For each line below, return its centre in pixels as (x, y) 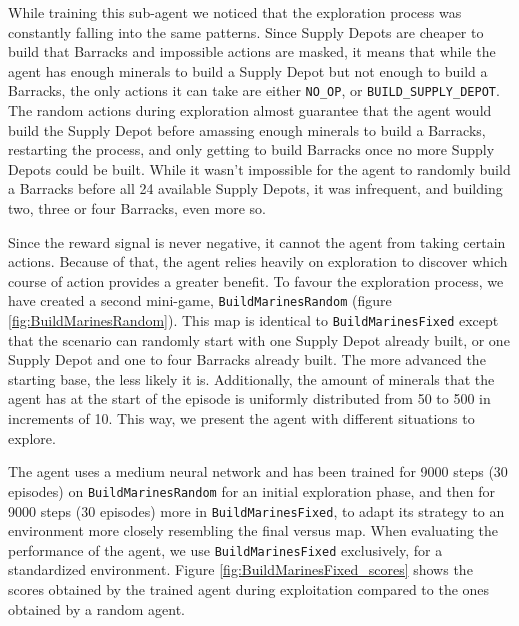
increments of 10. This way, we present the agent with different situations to (241, 418)
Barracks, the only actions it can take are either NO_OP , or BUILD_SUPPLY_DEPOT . (254, 90)
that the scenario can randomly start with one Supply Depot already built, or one (259, 339)
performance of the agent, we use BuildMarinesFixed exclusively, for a (225, 549)
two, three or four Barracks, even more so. (137, 208)
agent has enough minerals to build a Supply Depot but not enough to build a (248, 70)
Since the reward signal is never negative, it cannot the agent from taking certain (257, 241)
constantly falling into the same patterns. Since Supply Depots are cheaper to (246, 31)
